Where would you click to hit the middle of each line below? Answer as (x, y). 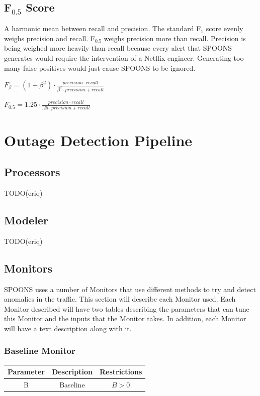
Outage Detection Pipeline (98, 140)
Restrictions (121, 372)
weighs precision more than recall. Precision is (175, 38)
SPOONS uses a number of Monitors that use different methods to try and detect (130, 289)
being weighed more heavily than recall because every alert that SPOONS (118, 48)
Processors (32, 172)
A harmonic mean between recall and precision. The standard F (103, 28)
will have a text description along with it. (68, 328)
